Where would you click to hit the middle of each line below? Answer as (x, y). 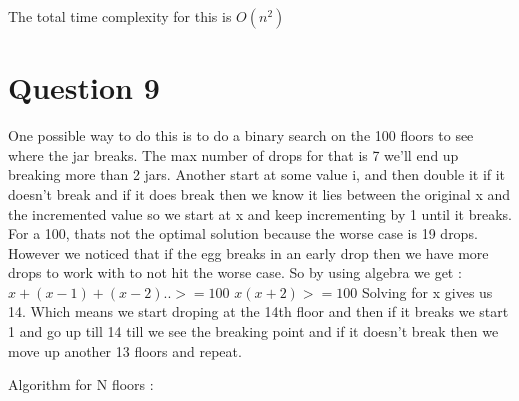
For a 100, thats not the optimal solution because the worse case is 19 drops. (243, 233)
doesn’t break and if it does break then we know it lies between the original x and (259, 193)
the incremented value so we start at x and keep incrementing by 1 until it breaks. (260, 213)
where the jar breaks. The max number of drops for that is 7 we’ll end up (233, 154)
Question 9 (84, 87)
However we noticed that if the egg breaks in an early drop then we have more (248, 252)
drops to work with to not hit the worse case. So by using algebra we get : (235, 272)
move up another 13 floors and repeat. (125, 350)
